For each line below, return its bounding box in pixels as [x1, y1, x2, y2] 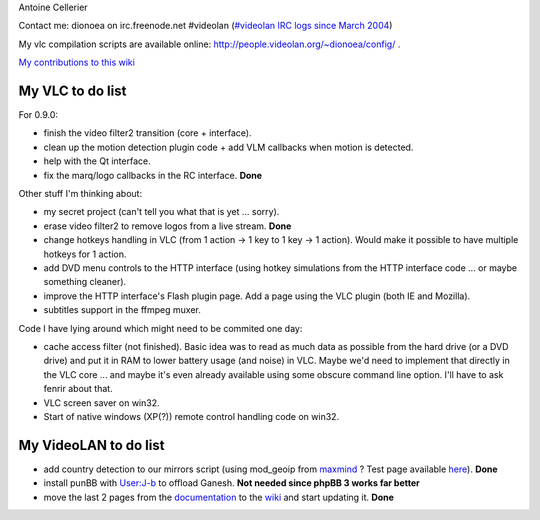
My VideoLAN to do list [18, 436, 165, 454]
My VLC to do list [18, 82, 127, 99]
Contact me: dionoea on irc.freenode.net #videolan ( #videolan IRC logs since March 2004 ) [18, 20, 393, 32]
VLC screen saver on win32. [43, 396, 160, 409]
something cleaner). [43, 276, 127, 288]
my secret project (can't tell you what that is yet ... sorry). [43, 206, 280, 218]
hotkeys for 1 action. [43, 248, 127, 260]
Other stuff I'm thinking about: [18, 188, 143, 200]
